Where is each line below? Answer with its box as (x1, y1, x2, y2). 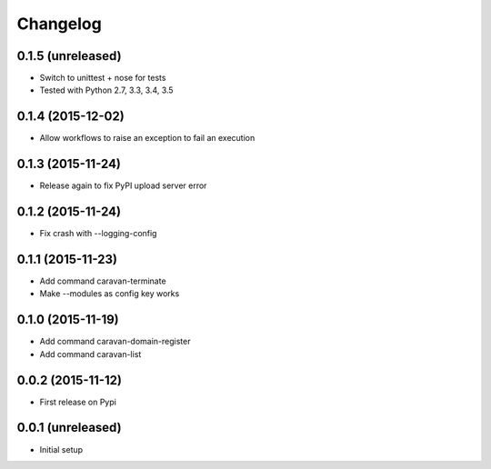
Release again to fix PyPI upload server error (39, 180, 207, 191)
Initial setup (39, 444, 84, 454)
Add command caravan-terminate (39, 275, 167, 286)
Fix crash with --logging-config (39, 228, 157, 239)
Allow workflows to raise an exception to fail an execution (39, 133, 256, 144)
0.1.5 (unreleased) (16, 48, 122, 64)
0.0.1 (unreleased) (16, 420, 122, 435)
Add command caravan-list (39, 348, 142, 359)
